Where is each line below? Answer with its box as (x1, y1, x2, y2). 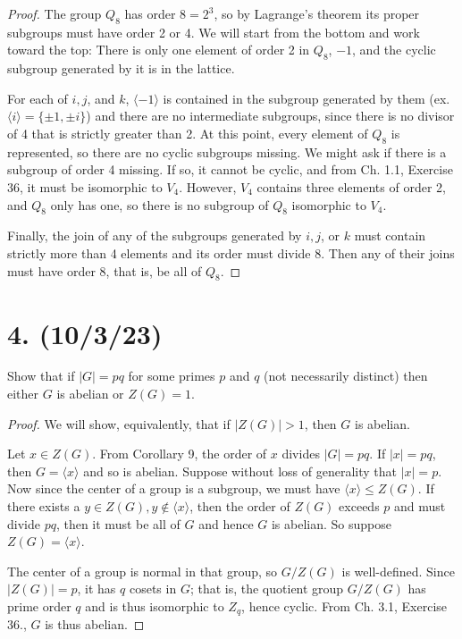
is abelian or (56, 384, 124, 403)
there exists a (7, 497, 80, 516)
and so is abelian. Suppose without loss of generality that (83, 461, 398, 480)
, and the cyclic (352, 40, 436, 59)
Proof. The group (7, 4, 102, 22)
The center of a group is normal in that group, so (7, 561, 278, 580)
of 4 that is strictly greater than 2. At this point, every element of (7, 123, 368, 142)
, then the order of (189, 497, 290, 516)
